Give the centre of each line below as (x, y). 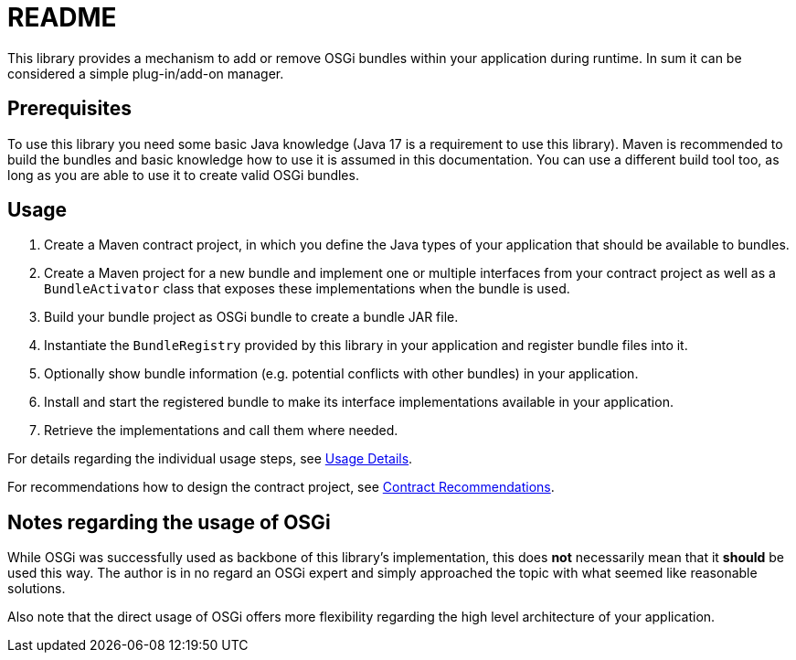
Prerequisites (69, 109)
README (62, 17)
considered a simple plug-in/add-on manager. (146, 73)
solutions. (37, 589)
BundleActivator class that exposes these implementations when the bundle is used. (307, 289)
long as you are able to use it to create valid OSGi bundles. (183, 175)
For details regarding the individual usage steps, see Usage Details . (210, 459)
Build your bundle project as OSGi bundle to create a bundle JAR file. (251, 317)
